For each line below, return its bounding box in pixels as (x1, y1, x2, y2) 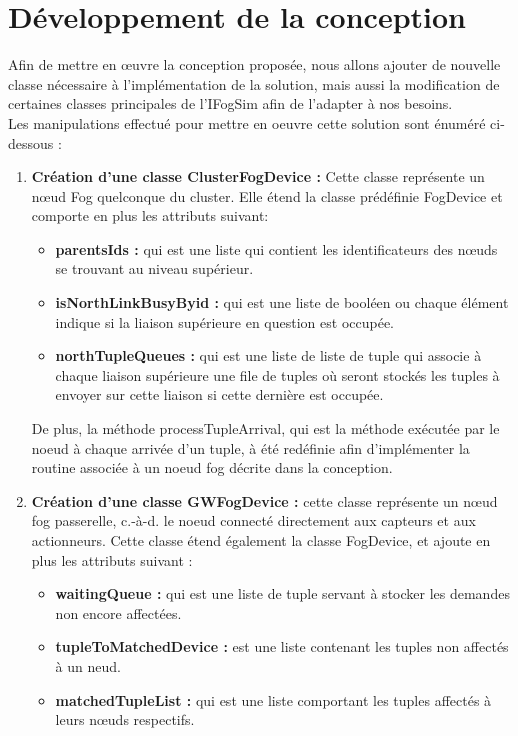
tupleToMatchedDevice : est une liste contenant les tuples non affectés (55, 636, 509, 657)
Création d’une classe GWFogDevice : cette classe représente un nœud (31, 490, 498, 511)
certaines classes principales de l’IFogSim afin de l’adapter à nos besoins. (8, 93, 453, 114)
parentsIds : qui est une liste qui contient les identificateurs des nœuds (55, 238, 498, 259)
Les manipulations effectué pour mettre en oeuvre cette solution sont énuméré (8, 112, 486, 133)
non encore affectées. (55, 602, 182, 623)
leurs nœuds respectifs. (55, 709, 195, 730)
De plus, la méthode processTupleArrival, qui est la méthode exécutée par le (31, 418, 500, 439)
